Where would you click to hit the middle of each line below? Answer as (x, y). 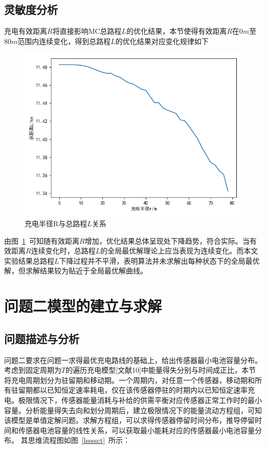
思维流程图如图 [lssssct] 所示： (79, 440)
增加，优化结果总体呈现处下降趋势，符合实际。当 (167, 240)
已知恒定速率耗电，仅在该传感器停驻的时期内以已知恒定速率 (147, 390)
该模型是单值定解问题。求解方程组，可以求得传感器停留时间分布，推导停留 (129, 420)
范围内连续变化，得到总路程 (64, 41)
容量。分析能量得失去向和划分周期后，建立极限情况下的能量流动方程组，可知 (133, 410)
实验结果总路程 (29, 260)
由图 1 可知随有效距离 (42, 240)
